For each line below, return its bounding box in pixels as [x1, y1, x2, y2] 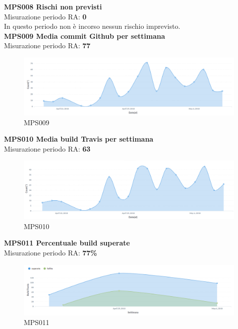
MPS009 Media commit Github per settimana [4, 30, 165, 41]
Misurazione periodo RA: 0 [4, 11, 87, 21]
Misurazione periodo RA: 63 [4, 143, 91, 154]
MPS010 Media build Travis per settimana [4, 134, 154, 144]
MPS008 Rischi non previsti [4, 1, 102, 11]
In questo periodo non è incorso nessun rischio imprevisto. [4, 21, 180, 31]
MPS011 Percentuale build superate [4, 238, 130, 248]
